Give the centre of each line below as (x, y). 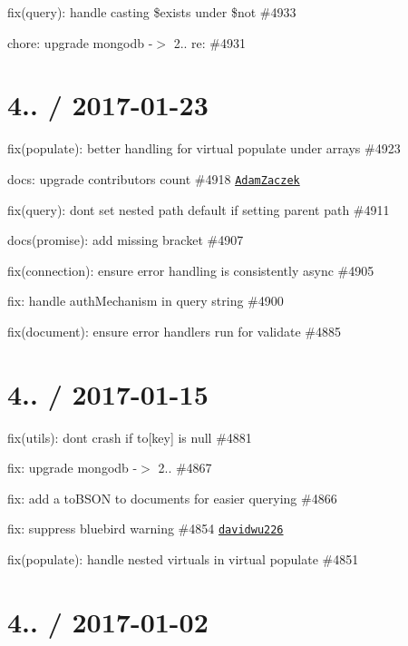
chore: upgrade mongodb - (80, 42)
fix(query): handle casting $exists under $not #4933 (152, 12)
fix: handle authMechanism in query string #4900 (146, 301)
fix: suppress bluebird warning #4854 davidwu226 (146, 529)
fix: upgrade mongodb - (73, 468)
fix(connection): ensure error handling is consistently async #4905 (191, 270)
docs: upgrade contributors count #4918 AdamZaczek (154, 178)
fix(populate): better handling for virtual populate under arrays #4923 (204, 148)
